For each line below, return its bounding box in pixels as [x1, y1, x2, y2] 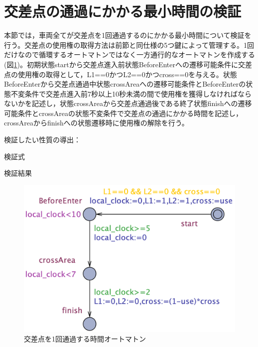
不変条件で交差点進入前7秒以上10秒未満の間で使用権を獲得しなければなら [10, 88, 252, 99]
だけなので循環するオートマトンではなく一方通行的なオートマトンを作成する [4, 49, 255, 60]
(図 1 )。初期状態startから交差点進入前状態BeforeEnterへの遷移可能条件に [4, 59, 238, 69]
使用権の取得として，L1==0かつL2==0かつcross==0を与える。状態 [17, 69, 237, 79]
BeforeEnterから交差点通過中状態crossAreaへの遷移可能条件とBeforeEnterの [4, 79, 246, 89]
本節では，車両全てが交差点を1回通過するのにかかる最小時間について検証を [4, 30, 252, 40]
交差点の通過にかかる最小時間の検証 [4, 1, 242, 21]
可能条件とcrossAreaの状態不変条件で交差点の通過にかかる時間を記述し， [4, 108, 243, 118]
